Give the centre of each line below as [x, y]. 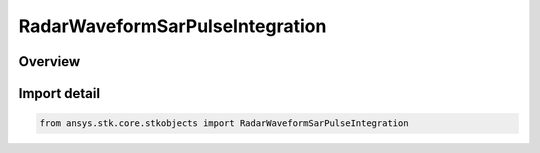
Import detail [59, 93]
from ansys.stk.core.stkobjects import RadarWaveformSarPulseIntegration [224, 123]
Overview [49, 61]
